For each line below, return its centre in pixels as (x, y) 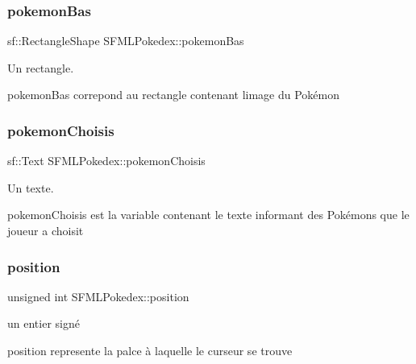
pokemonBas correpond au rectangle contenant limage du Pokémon (174, 95)
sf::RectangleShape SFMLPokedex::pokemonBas (126, 41)
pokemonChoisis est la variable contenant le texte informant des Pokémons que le (208, 215)
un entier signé (44, 323)
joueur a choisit (46, 230)
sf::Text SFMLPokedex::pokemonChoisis (106, 161)
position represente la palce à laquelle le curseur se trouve (150, 350)
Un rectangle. (41, 67)
